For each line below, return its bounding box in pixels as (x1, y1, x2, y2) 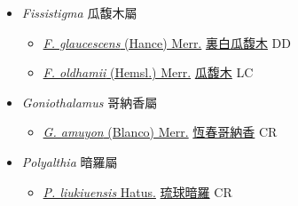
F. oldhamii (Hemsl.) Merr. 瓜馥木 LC (43, 63, 254, 82)
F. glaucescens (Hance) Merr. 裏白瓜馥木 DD (43, 33, 291, 51)
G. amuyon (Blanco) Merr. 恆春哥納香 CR (43, 123, 278, 141)
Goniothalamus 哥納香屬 (21, 92, 158, 111)
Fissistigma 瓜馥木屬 (21, 4, 137, 21)
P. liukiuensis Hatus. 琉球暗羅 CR (43, 182, 232, 201)
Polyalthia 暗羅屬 (21, 152, 118, 170)
